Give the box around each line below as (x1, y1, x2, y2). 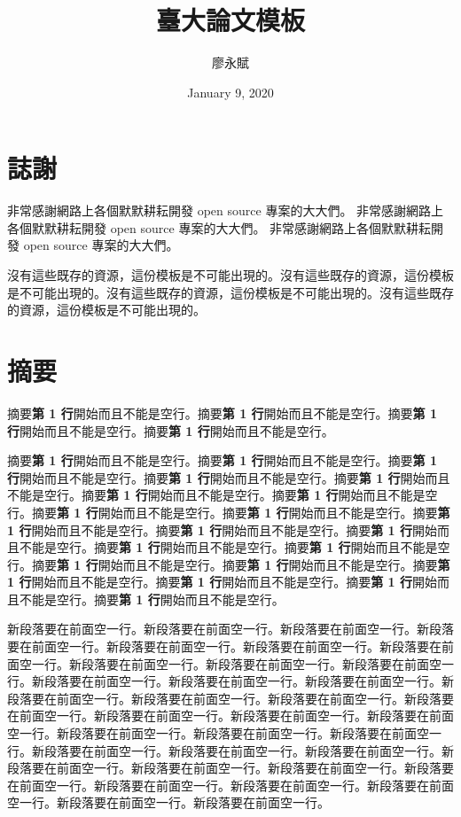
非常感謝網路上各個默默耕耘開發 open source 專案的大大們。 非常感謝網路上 (7, 201, 444, 220)
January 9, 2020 (187, 82, 274, 101)
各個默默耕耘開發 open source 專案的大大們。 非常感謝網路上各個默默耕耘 (7, 218, 432, 237)
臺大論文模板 (155, 2, 305, 38)
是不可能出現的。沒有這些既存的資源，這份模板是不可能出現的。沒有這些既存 (7, 283, 454, 301)
